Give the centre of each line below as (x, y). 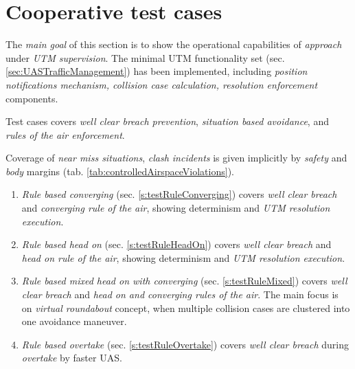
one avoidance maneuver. (74, 321)
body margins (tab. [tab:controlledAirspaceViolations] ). (120, 171)
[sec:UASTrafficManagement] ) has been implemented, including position (157, 71)
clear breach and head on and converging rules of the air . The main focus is (180, 294)
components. (32, 98)
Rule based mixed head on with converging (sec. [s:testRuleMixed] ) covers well (184, 281)
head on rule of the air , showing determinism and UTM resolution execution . (183, 257)
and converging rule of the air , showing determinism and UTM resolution (176, 208)
